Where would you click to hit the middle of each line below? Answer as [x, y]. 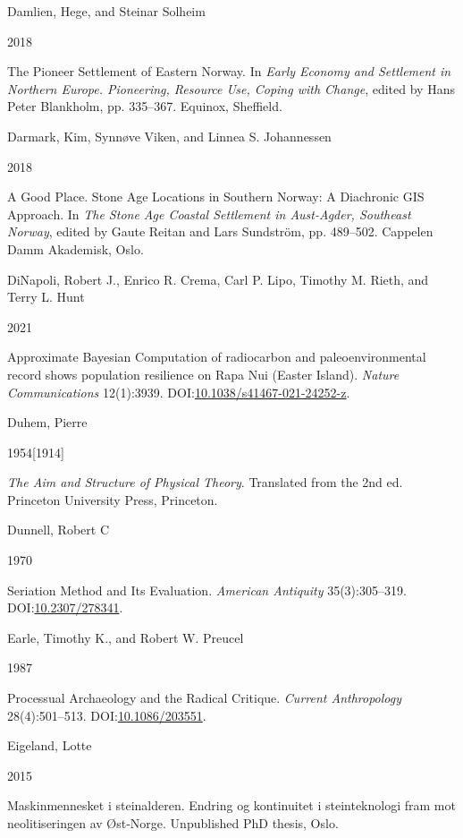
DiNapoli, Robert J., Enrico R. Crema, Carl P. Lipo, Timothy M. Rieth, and [218, 279]
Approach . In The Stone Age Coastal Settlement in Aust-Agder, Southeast [209, 214]
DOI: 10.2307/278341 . [65, 607]
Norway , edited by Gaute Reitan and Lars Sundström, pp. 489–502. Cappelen [220, 231]
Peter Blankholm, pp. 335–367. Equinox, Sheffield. [145, 106]
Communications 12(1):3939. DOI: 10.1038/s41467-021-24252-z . [179, 392]
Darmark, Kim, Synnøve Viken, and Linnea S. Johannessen [169, 136]
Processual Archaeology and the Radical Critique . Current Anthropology [205, 698]
